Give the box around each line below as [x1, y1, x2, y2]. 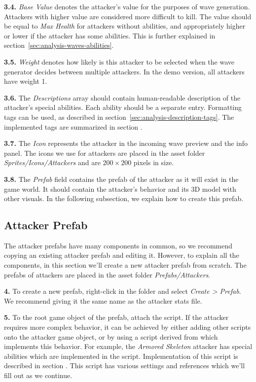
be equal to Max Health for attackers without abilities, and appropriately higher [4, 21, 246, 31]
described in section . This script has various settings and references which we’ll [4, 360, 245, 371]
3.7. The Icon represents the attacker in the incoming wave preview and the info [4, 138, 248, 148]
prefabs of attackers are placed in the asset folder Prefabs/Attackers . [4, 269, 211, 279]
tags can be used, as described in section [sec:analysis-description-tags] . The [4, 111, 234, 122]
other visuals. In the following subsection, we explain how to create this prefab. [4, 193, 244, 204]
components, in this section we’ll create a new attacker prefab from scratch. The [4, 260, 247, 270]
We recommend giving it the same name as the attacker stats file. [4, 295, 202, 306]
